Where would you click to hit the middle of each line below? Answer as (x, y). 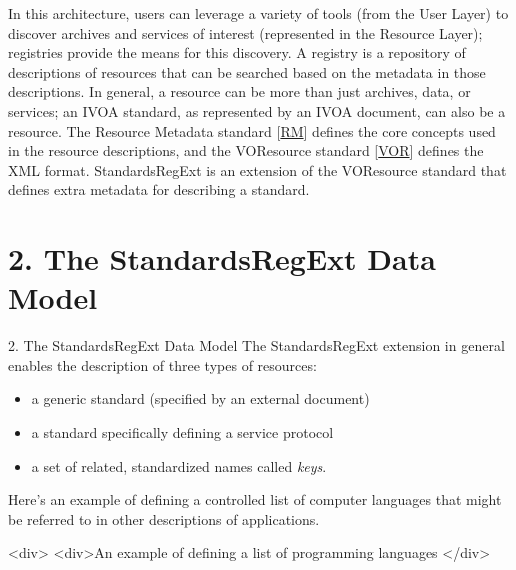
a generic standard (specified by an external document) (200, 398)
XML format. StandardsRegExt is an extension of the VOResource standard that (257, 169)
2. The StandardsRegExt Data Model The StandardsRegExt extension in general (256, 345)
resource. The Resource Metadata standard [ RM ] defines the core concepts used (252, 130)
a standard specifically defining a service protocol (182, 432)
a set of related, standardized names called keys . (179, 465)
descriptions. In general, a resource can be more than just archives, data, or (239, 91)
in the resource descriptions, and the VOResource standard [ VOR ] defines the (246, 150)
